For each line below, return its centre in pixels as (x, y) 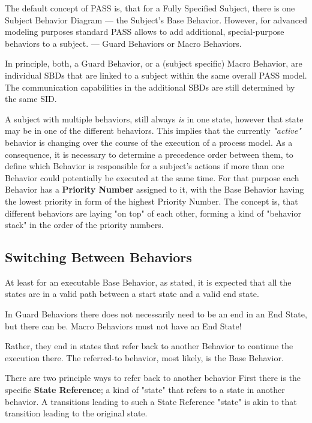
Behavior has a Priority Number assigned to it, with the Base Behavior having (154, 189)
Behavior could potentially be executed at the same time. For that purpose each (152, 177)
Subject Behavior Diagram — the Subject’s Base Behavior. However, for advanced (156, 19)
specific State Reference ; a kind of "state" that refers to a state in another (145, 390)
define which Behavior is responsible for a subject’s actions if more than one (145, 166)
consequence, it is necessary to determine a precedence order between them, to (149, 154)
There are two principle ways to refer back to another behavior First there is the (153, 378)
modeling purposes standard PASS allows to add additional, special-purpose (145, 31)
